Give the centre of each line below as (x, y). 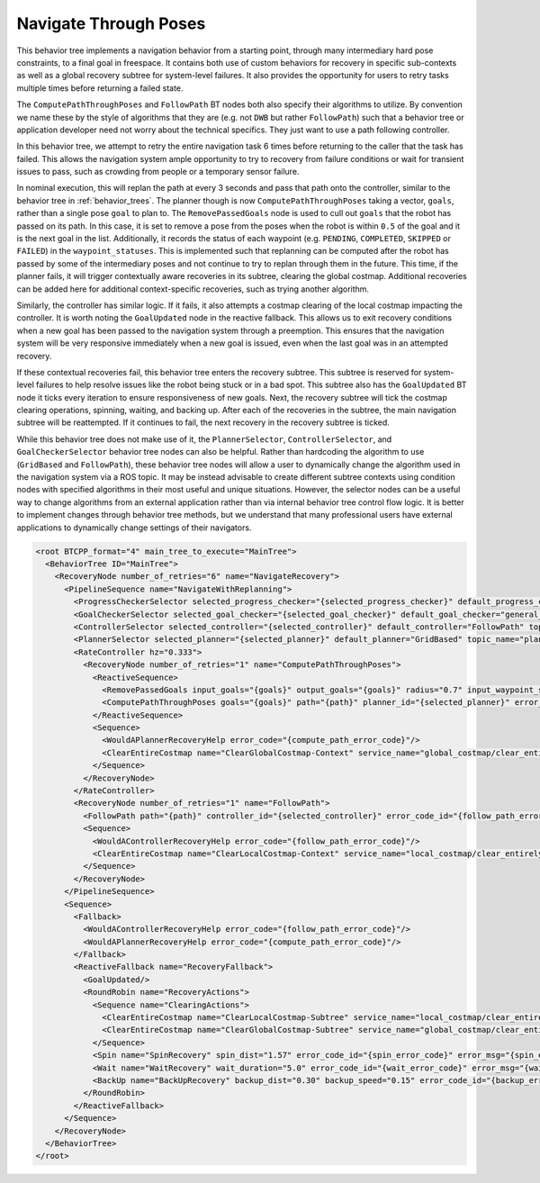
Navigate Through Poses (111, 23)
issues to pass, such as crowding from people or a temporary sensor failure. (158, 172)
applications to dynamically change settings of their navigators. (134, 528)
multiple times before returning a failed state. (100, 88)
